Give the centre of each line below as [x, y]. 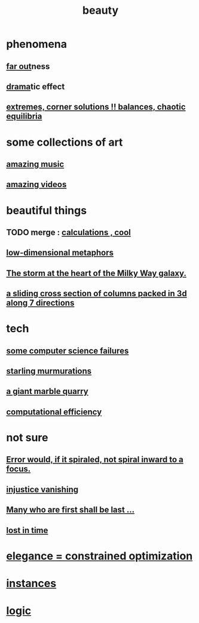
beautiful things [47, 210]
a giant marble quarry [47, 391]
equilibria [24, 117]
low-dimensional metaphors [60, 253]
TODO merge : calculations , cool [69, 232]
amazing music [35, 164]
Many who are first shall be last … [71, 510]
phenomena [37, 44]
